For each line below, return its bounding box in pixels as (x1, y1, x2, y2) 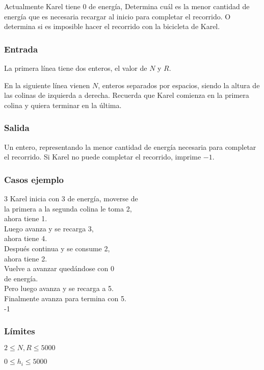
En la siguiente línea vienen (4, 80, 90, 90)
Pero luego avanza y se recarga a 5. (4, 283, 114, 294)
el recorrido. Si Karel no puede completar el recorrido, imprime (4, 151, 201, 162)
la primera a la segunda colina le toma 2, (4, 203, 132, 214)
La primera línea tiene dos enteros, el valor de (4, 63, 147, 73)
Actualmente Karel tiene (4, 1, 81, 11)
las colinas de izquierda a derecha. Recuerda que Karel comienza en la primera (4, 90, 249, 100)
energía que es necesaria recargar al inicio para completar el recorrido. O (4, 11, 231, 21)
